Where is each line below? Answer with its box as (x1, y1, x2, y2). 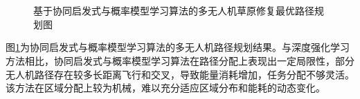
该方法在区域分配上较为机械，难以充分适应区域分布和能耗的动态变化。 (6, 80, 325, 95)
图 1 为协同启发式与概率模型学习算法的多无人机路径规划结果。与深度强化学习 (6, 40, 350, 54)
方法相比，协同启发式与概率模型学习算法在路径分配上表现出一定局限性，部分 (6, 53, 354, 67)
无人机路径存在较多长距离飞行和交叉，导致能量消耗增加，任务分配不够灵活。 (6, 67, 354, 81)
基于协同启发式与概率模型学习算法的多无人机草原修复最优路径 (33, 3, 314, 18)
